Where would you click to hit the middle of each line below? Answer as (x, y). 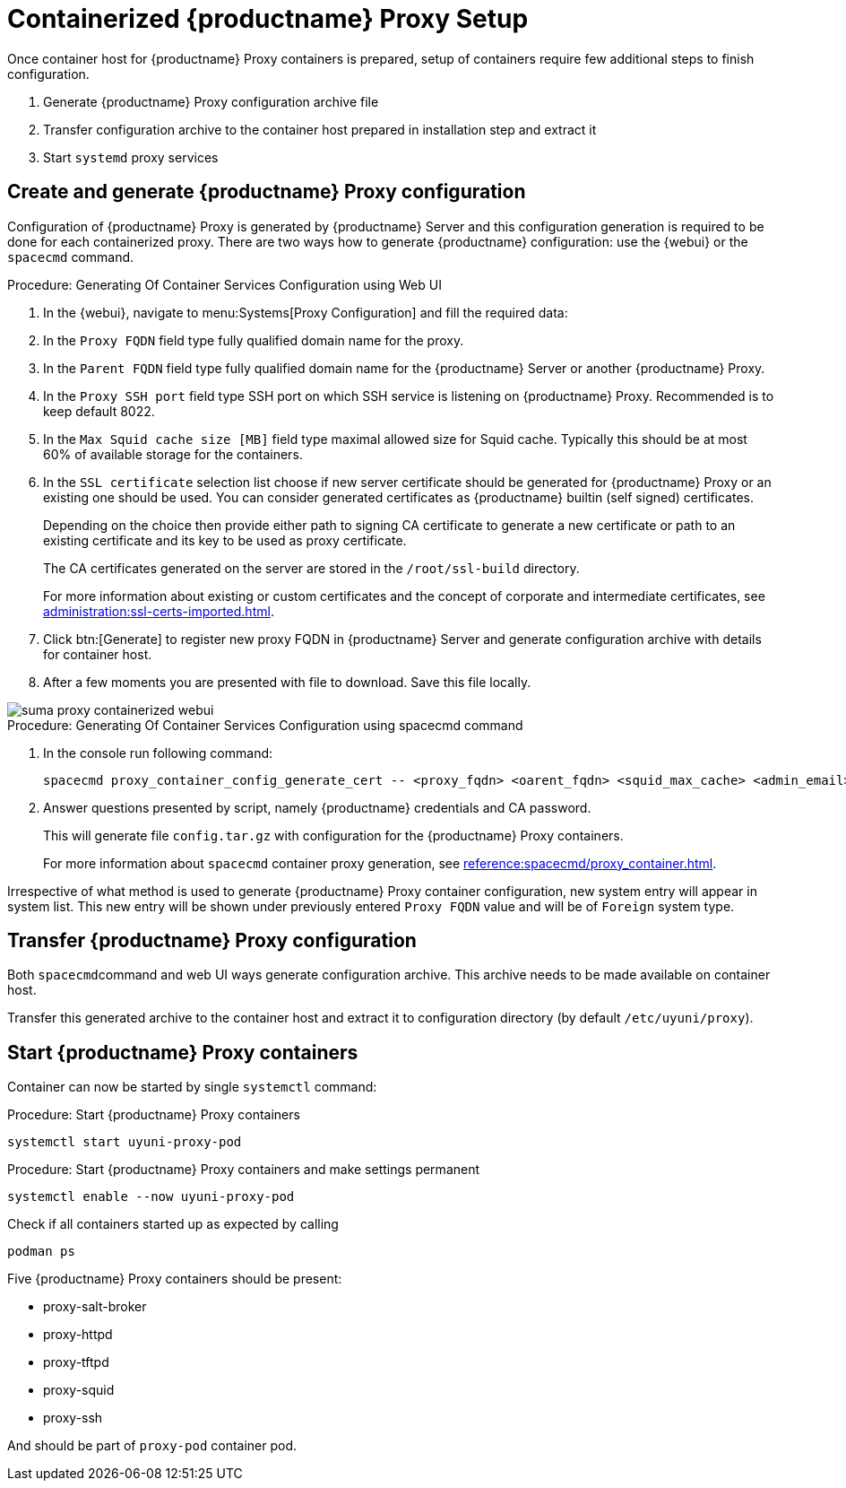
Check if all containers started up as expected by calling (173, 1224)
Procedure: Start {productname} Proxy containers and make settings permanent (244, 1170)
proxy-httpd (78, 1335)
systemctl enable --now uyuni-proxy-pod (151, 1197)
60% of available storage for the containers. (173, 454)
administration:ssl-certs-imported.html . (159, 611)
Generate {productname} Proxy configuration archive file (211, 101)
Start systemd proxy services (131, 157)
